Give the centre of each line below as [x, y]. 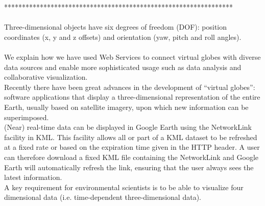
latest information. [33, 177]
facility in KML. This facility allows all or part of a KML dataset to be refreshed [131, 137]
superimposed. [27, 117]
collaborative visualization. [46, 77]
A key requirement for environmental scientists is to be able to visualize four [124, 187]
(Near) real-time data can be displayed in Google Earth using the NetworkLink [128, 127]
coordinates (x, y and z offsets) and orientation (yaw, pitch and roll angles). [123, 37]
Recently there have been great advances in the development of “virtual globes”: [130, 87]
